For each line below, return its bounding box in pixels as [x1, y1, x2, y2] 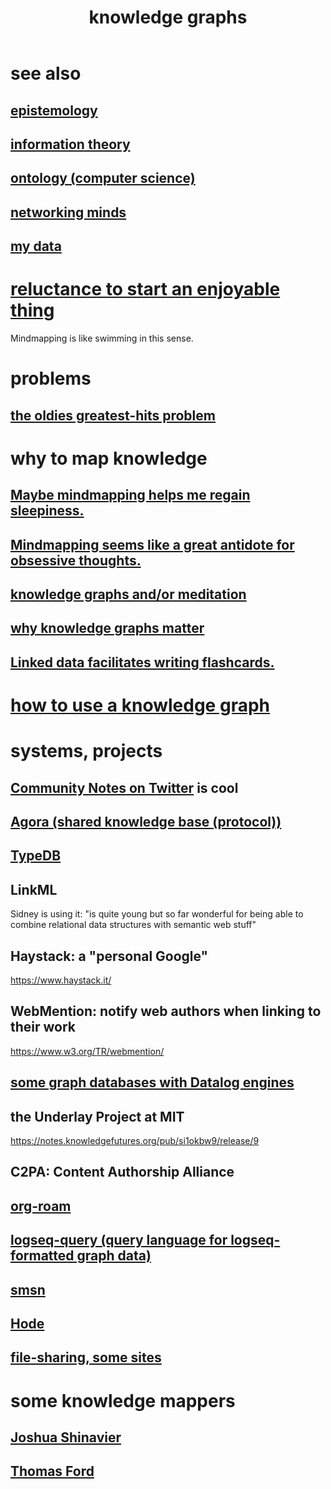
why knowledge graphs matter [10, 620, 205, 637]
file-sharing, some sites [10, 1349, 162, 1366]
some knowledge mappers [10, 1389, 236, 1412]
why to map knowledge [10, 447, 208, 470]
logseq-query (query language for [10, 1232, 228, 1249]
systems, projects [10, 740, 163, 763]
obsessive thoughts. [10, 552, 142, 569]
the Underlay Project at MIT [10, 1108, 185, 1125]
